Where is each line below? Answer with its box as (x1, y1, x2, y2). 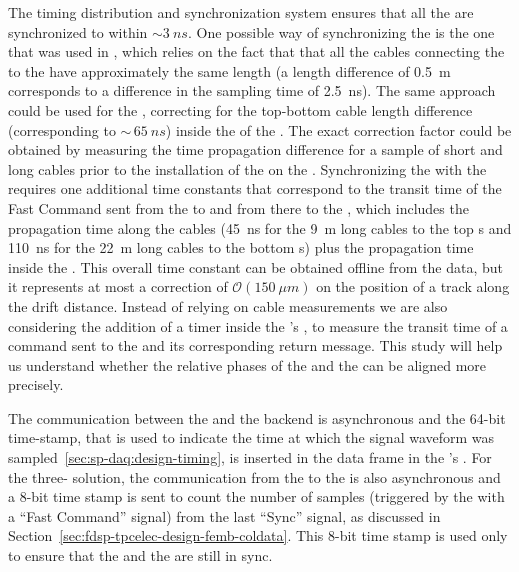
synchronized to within (8, 21, 148, 42)
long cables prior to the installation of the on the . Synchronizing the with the (8, 158, 487, 179)
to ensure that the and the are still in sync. (8, 545, 273, 566)
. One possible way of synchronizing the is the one (187, 21, 495, 42)
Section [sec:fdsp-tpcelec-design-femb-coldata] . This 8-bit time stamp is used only (8, 525, 508, 546)
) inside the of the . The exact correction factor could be (165, 119, 512, 140)
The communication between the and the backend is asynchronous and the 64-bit (8, 407, 506, 428)
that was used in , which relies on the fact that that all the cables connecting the (8, 41, 505, 62)
